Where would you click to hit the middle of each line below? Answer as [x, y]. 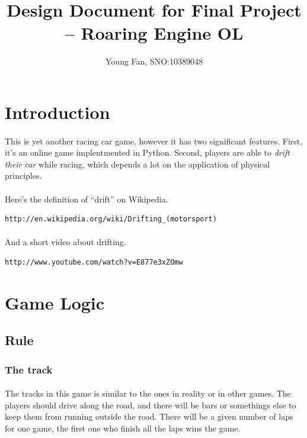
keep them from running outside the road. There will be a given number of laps [149, 416]
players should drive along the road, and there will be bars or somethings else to [151, 405]
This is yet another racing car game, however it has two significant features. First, [154, 141]
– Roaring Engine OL [154, 33]
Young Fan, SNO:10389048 [154, 61]
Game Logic [55, 302]
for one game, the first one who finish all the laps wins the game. [123, 428]
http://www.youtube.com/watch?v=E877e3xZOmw [94, 263]
